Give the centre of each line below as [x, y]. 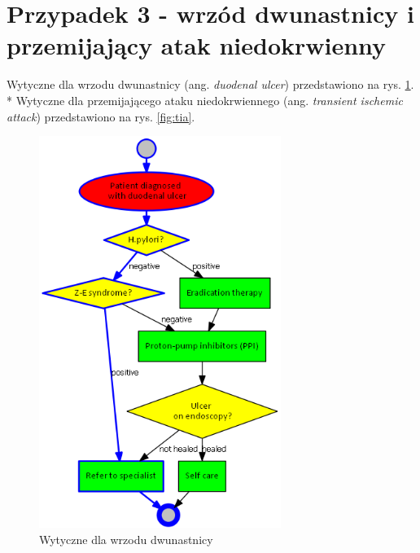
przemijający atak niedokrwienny [197, 45]
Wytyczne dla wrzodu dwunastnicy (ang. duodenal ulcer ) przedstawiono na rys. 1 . [210, 84]
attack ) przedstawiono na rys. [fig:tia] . [101, 116]
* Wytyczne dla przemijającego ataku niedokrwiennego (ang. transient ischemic [205, 100]
